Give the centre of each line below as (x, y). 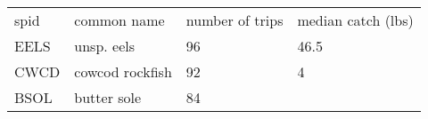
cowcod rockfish (123, 71)
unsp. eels (105, 46)
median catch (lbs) (355, 20)
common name (119, 20)
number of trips (235, 20)
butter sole (108, 97)
